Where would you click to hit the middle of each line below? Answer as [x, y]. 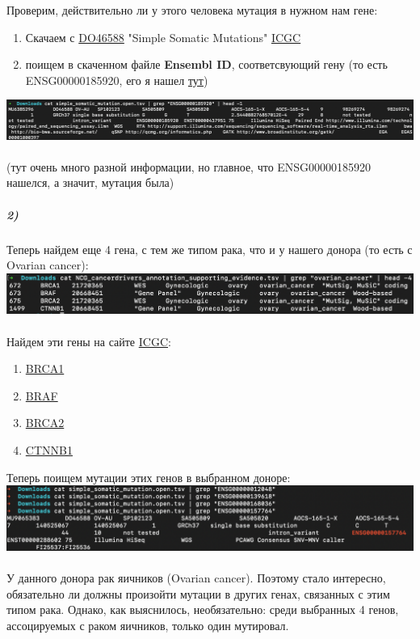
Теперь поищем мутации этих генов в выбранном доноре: [149, 477]
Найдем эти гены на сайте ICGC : [89, 341]
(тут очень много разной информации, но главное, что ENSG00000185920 [189, 166]
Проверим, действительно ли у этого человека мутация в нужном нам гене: [192, 10]
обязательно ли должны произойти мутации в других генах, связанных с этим [198, 593]
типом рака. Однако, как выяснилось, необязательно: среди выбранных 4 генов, [203, 609]
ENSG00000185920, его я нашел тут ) [117, 80]
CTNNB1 [49, 450]
